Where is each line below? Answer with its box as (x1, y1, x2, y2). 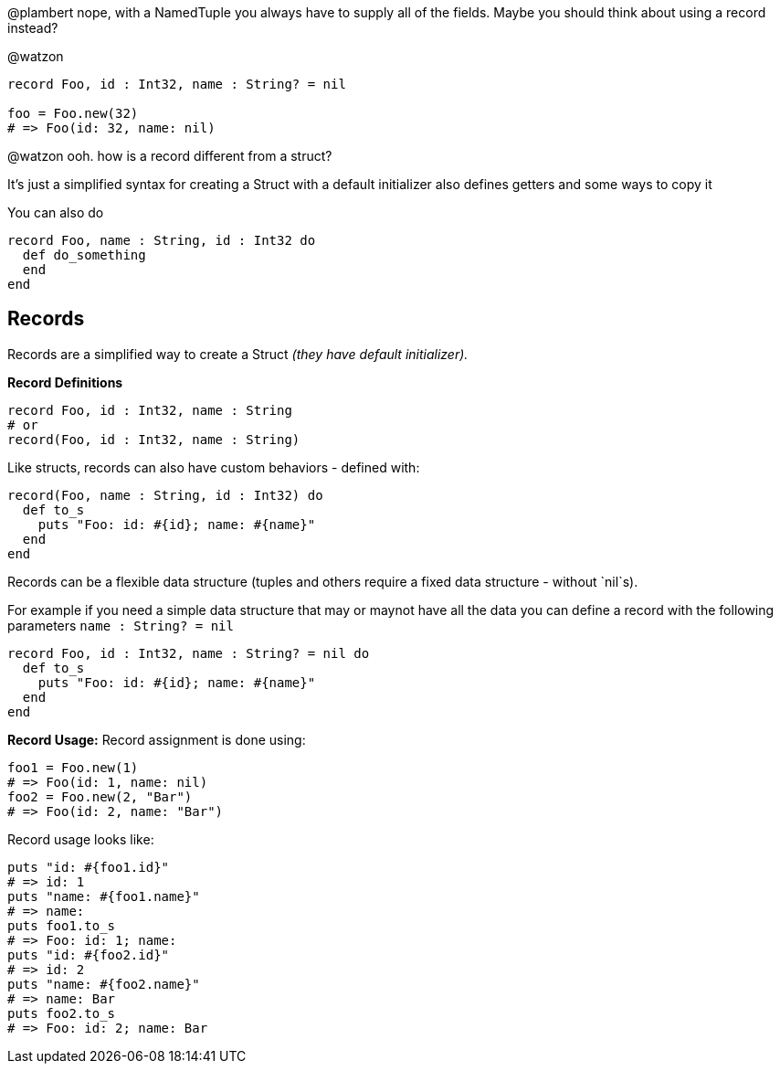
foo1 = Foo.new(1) (7, 759, 139, 775)
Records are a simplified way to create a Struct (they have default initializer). (7, 345, 469, 362)
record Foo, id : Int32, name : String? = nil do (7, 645, 370, 661)
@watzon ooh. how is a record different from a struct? (7, 148, 332, 164)
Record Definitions (7, 374, 123, 390)
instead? (7, 20, 58, 36)
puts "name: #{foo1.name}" (7, 888, 200, 904)
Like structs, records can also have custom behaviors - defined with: (7, 459, 420, 475)
